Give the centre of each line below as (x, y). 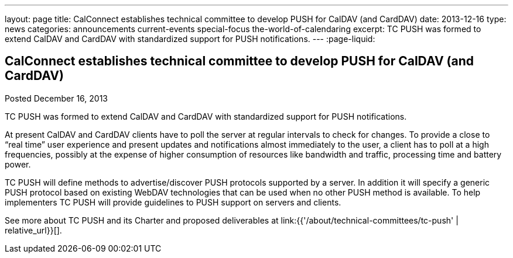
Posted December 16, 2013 (56, 98)
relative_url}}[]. (33, 230)
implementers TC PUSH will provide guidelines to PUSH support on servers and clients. (173, 202)
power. (18, 164)
